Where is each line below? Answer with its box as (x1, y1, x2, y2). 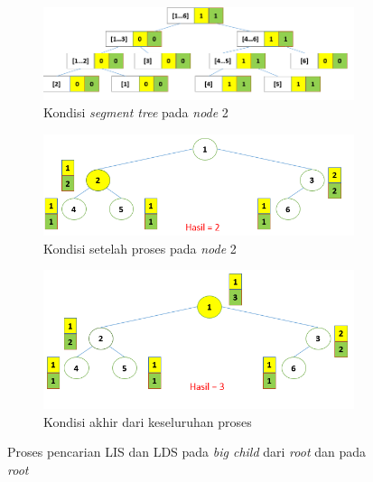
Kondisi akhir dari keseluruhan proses (43, 412, 252, 431)
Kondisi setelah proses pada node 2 (43, 238, 237, 257)
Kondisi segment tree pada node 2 (43, 103, 228, 122)
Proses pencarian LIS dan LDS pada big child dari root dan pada (7, 442, 366, 461)
